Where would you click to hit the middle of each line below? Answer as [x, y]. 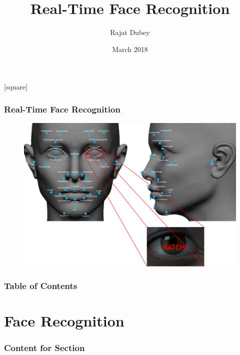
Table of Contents [41, 286]
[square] [16, 87]
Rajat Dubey [130, 32]
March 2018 [130, 49]
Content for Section [44, 348]
